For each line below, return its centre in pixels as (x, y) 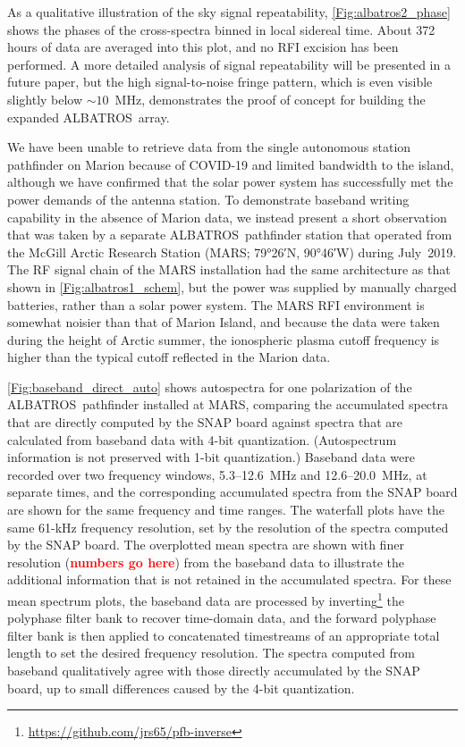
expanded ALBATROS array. (89, 117)
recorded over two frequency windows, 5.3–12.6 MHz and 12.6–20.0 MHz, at (217, 474)
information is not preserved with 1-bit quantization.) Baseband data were (211, 457)
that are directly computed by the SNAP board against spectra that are (205, 422)
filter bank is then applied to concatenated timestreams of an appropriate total (224, 635)
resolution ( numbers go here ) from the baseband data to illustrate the (206, 562)
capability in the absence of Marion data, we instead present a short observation (227, 217)
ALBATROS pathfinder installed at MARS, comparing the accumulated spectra (228, 404)
